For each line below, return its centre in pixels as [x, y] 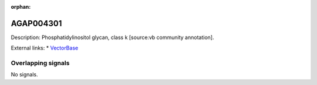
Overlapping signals [40, 63]
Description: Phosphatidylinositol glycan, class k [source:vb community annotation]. [112, 37]
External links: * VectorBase [45, 48]
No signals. [24, 75]
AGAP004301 [36, 23]
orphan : [21, 7]
